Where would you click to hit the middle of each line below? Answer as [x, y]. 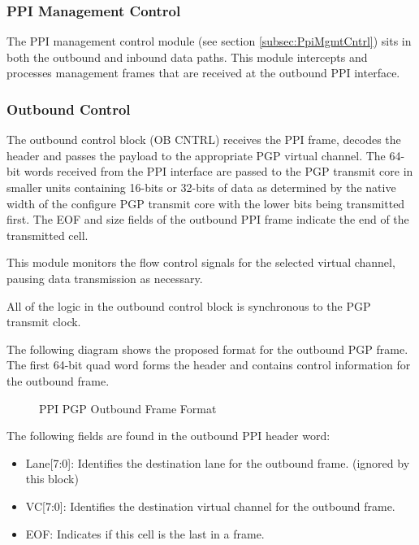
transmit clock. [44, 322]
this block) [52, 479]
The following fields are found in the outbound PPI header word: [168, 436]
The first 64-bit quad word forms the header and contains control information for [209, 365]
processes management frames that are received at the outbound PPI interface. [203, 73]
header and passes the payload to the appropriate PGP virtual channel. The [196, 155]
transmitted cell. [48, 235]
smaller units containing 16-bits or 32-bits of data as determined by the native [201, 187]
